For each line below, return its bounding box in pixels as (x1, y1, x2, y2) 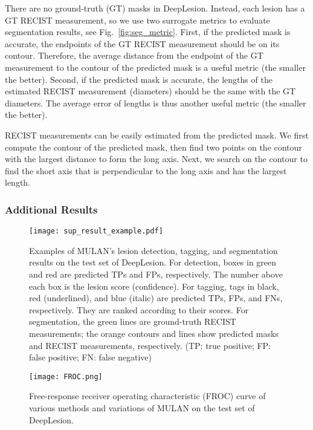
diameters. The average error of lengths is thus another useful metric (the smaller (5, 96, 306, 109)
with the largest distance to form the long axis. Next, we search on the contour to (5, 152, 308, 165)
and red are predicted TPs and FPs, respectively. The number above (29, 267, 283, 280)
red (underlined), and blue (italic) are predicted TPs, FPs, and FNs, (29, 292, 283, 304)
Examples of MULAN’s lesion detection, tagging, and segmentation (29, 244, 278, 256)
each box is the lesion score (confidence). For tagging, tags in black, (29, 279, 279, 292)
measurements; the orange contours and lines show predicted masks (29, 327, 279, 339)
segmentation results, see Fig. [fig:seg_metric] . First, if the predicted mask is (5, 25, 291, 38)
